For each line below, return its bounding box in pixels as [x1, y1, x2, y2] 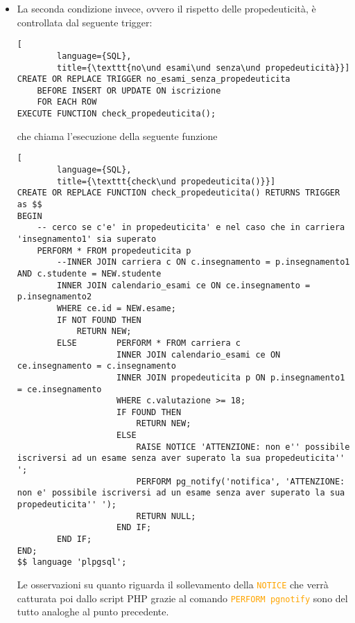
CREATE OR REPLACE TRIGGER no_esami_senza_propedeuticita [17, 74, 291, 85]
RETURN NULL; [136, 511, 196, 521]
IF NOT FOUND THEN [57, 315, 141, 325]
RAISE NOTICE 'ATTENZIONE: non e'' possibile [136, 441, 350, 452]
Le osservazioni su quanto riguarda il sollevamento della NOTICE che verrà [17, 577, 329, 591]
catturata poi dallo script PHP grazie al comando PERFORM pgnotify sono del [17, 590, 348, 605]
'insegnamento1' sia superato [17, 234, 157, 244]
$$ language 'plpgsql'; [17, 557, 127, 568]
